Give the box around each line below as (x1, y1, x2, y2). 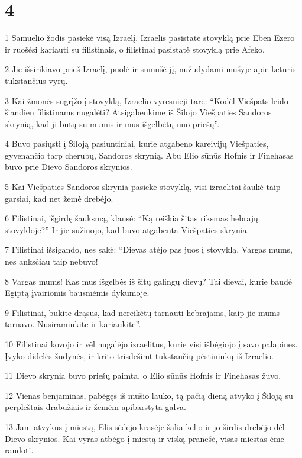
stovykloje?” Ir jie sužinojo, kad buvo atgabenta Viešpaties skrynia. (5, 223, 249, 236)
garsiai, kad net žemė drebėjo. (5, 192, 113, 204)
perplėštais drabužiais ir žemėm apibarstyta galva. (5, 401, 186, 413)
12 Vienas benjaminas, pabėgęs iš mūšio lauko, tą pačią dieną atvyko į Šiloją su (5, 389, 293, 401)
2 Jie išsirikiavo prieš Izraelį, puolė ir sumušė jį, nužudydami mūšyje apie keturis (5, 63, 296, 75)
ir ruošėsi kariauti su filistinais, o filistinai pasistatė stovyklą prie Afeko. (5, 43, 265, 55)
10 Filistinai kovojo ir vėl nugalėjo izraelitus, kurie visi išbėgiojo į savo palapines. (5, 338, 298, 350)
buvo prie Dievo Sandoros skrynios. (5, 160, 132, 173)
